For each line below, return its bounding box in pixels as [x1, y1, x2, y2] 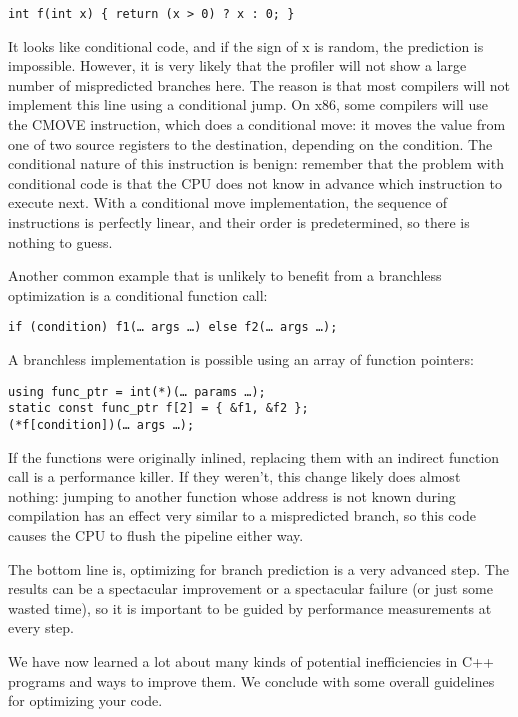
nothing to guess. [8, 231, 113, 252]
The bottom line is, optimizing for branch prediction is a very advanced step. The [8, 558, 509, 579]
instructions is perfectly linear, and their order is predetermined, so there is [8, 212, 470, 232]
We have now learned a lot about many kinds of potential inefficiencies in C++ [8, 650, 494, 671]
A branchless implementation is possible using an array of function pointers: [8, 349, 474, 370]
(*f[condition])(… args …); [8, 417, 195, 432]
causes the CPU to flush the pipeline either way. [8, 524, 304, 545]
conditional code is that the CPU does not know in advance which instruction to [8, 172, 502, 193]
